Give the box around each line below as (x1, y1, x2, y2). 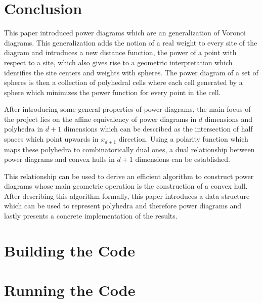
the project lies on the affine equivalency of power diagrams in (4, 113, 197, 124)
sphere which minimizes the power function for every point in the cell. (4, 86, 221, 97)
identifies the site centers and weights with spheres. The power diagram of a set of (4, 67, 258, 77)
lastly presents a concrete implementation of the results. (4, 210, 178, 221)
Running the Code (4, 280, 136, 300)
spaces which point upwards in (4, 134, 99, 144)
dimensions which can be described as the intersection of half (63, 123, 253, 134)
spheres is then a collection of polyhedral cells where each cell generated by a (4, 77, 243, 88)
